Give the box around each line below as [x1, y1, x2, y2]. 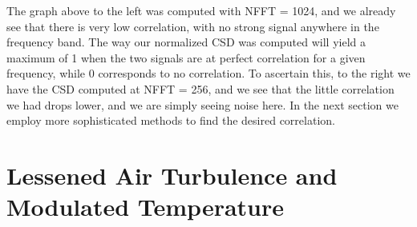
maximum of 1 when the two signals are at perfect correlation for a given [6, 49, 366, 66]
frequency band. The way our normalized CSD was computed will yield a [6, 34, 366, 50]
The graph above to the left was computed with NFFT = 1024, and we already [6, 2, 396, 18]
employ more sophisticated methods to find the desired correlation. [6, 112, 335, 129]
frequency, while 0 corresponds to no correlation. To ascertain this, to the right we [6, 65, 411, 82]
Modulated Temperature [6, 190, 285, 223]
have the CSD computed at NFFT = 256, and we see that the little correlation [6, 80, 395, 97]
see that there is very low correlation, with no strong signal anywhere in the [6, 18, 379, 34]
